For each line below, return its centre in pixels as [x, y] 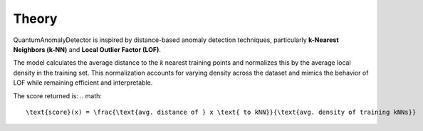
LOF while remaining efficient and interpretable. [83, 83]
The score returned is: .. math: [58, 95]
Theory [35, 19]
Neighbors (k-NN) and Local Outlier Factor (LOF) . [87, 49]
